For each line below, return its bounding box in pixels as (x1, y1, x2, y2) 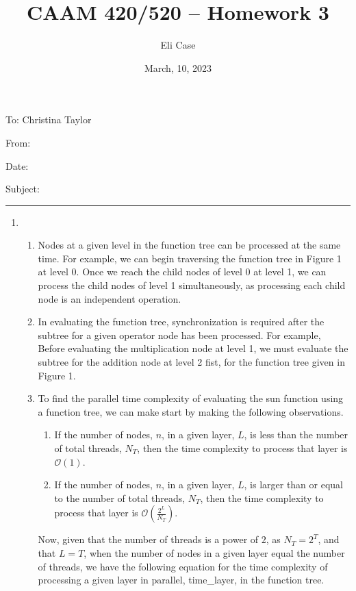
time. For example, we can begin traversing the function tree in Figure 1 (38, 251, 342, 265)
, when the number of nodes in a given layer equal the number (84, 545, 345, 559)
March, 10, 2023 (144, 60, 212, 75)
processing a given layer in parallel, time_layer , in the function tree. (38, 573, 325, 587)
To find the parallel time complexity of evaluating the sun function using (38, 391, 344, 405)
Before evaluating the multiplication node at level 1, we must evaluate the (38, 341, 348, 355)
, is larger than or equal (244, 477, 343, 492)
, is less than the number (244, 427, 348, 442)
